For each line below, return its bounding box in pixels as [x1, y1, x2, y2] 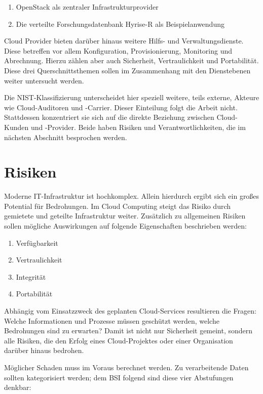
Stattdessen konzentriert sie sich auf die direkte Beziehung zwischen [4, 112, 214, 122]
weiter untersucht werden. [4, 75, 84, 85]
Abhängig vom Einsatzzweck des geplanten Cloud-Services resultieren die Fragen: [4, 305, 256, 316]
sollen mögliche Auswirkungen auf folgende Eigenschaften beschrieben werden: [4, 221, 247, 231]
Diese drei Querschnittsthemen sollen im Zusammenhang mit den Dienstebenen [4, 65, 251, 75]
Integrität [16, 271, 46, 282]
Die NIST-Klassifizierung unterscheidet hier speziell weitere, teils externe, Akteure [4, 92, 259, 103]
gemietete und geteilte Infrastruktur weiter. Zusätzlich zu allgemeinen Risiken [4, 210, 246, 221]
